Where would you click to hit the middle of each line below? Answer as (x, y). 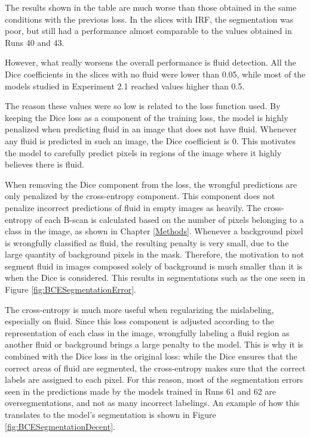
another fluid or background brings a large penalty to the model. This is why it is (154, 344)
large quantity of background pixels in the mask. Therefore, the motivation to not (154, 254)
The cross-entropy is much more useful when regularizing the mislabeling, (139, 309)
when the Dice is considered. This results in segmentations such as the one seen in (155, 278)
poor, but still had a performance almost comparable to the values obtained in (148, 31)
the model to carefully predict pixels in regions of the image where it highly (143, 152)
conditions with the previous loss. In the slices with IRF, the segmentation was (149, 19)
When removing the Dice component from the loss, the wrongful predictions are (151, 184)
